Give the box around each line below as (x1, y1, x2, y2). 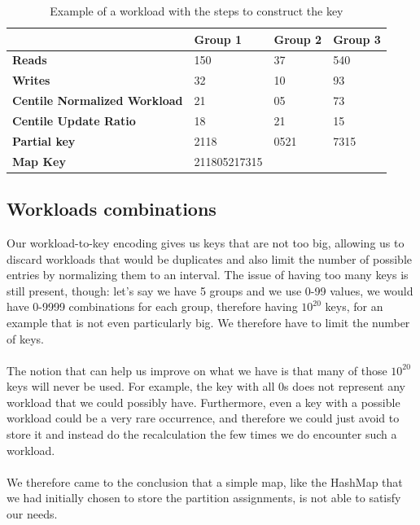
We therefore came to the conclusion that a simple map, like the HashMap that (7, 473, 403, 490)
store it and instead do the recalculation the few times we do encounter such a (7, 426, 397, 443)
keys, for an (325, 298, 383, 315)
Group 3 (333, 30, 381, 47)
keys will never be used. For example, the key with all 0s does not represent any (7, 378, 405, 395)
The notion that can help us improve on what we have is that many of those (7, 361, 387, 378)
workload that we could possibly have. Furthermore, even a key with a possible (7, 393, 400, 410)
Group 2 (273, 30, 322, 47)
